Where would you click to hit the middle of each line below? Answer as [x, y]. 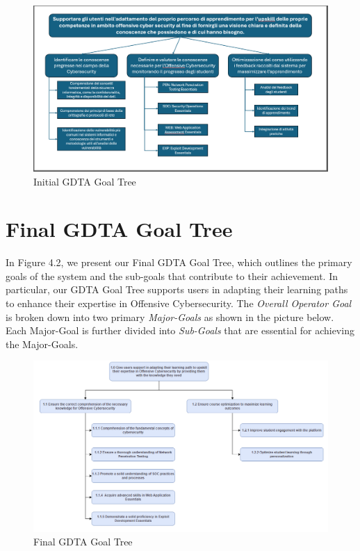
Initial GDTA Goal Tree [85, 181]
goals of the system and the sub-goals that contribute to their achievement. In [172, 275]
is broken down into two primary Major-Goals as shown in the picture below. [170, 316]
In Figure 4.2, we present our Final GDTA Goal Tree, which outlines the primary [179, 262]
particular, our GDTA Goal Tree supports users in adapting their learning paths [177, 289]
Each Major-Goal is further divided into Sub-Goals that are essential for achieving [180, 330]
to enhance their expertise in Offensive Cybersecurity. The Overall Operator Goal [179, 303]
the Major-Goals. [42, 344]
